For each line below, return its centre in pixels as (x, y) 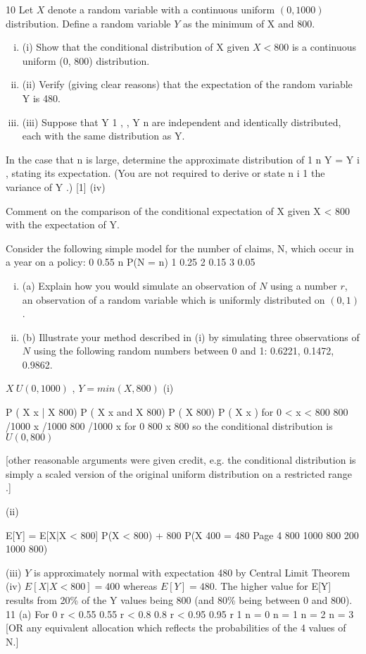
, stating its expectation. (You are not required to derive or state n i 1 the (165, 173)
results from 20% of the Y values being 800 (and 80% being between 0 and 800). (179, 600)
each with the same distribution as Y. (103, 136)
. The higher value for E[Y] (273, 586)
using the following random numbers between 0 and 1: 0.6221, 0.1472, (184, 351)
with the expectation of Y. (63, 224)
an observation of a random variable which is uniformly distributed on (173, 299)
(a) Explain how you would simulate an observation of (139, 285)
